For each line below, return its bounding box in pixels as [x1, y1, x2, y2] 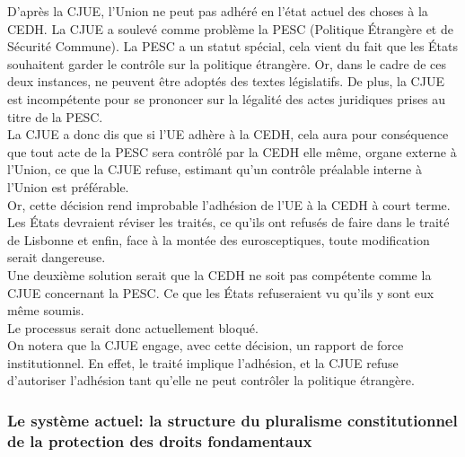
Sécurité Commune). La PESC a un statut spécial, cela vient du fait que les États [7, 37, 458, 56]
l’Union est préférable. [7, 177, 129, 196]
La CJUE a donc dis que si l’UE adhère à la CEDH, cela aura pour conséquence [7, 125, 449, 144]
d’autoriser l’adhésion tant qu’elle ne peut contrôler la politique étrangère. [7, 371, 415, 390]
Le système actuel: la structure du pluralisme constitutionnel [7, 409, 458, 431]
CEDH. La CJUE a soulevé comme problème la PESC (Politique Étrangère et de [7, 19, 453, 38]
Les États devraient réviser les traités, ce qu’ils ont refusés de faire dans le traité [7, 213, 450, 232]
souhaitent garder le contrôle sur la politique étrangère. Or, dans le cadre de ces [7, 54, 447, 73]
